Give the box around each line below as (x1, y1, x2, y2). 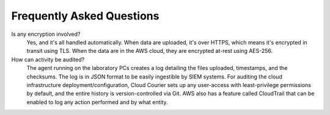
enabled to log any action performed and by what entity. (26, 98, 168, 106)
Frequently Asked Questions (11, 9, 159, 23)
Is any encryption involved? (11, 30, 81, 38)
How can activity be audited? (11, 55, 85, 63)
